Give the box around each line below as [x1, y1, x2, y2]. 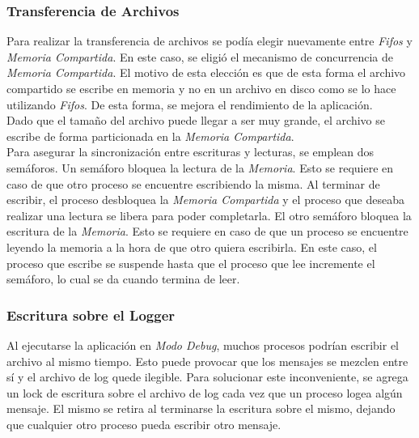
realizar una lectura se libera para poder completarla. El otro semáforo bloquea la [6, 206, 412, 223]
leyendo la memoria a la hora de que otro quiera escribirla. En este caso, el [6, 238, 377, 255]
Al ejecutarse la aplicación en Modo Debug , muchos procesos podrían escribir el [6, 336, 400, 353]
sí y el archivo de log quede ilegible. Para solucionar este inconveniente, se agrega [6, 368, 408, 385]
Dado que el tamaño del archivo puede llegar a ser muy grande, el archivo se [6, 112, 385, 129]
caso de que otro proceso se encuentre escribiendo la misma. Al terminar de [6, 175, 380, 192]
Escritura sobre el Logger [6, 304, 176, 325]
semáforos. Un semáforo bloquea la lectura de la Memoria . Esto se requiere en [6, 159, 394, 176]
